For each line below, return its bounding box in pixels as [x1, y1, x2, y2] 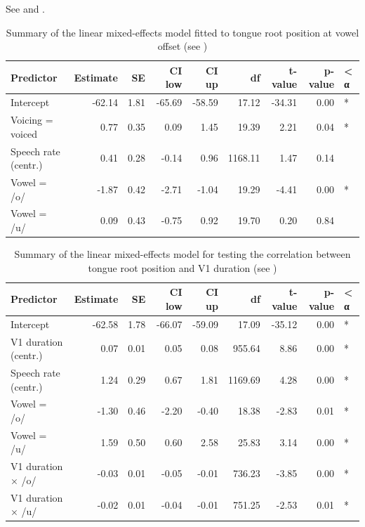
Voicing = [11, 112, 53, 127]
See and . [6, 1, 45, 15]
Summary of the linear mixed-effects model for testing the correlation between [14, 247, 351, 261]
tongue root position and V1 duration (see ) [88, 260, 277, 275]
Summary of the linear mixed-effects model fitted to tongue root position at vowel [6, 25, 359, 39]
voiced [11, 126, 38, 141]
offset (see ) [157, 39, 208, 53]
